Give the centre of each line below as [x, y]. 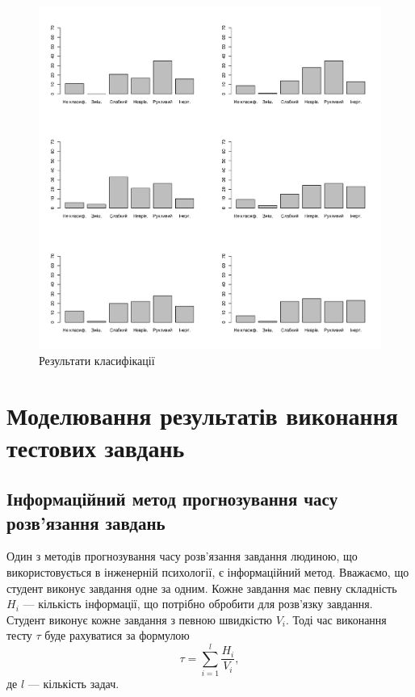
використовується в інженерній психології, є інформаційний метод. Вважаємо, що [208, 571]
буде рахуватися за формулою [117, 635]
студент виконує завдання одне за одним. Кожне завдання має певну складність [202, 588]
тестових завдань [96, 447]
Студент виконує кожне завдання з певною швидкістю [139, 619]
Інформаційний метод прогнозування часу [172, 499]
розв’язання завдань [86, 522]
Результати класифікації [97, 360]
